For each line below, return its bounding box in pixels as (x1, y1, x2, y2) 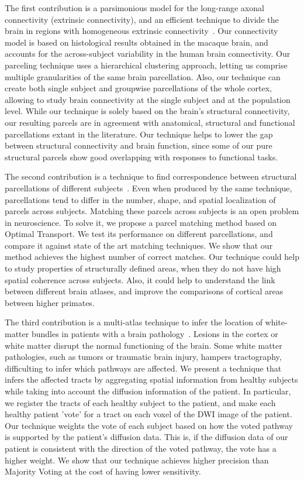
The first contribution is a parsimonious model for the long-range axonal (5, 2, 264, 13)
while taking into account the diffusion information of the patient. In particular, (5, 385, 291, 397)
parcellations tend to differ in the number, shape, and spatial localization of (5, 193, 276, 205)
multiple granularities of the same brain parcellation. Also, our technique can (5, 70, 281, 83)
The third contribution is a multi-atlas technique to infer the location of (5, 316, 262, 328)
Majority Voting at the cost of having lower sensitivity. (5, 465, 201, 477)
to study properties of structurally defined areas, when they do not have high (5, 262, 281, 274)
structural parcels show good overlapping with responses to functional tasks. (5, 150, 278, 163)
